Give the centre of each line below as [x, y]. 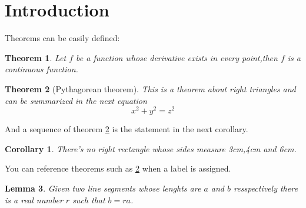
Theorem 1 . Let [36, 57]
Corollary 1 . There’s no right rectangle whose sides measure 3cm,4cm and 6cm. [151, 148]
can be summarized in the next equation [76, 100]
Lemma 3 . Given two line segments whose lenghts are [103, 188]
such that [89, 199]
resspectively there [266, 188]
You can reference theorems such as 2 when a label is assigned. [118, 168]
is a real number [34, 199]
